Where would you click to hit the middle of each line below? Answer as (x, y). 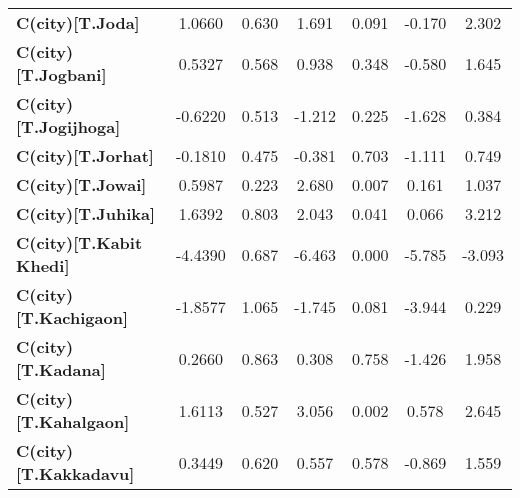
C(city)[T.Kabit (79, 242)
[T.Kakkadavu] (75, 473)
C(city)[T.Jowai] (81, 184)
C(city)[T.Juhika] (86, 213)
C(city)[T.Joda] (78, 22)
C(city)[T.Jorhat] (85, 155)
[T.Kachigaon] (72, 317)
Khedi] (43, 265)
